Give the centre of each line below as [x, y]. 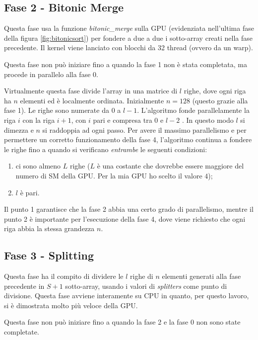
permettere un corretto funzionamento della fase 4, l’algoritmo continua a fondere [128, 139]
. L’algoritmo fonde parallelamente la [193, 110]
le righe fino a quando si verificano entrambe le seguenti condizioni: [106, 149]
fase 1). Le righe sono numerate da [57, 110]
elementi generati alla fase [201, 276]
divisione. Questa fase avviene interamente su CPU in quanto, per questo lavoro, [127, 296]
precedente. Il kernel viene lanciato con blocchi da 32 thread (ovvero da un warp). [129, 47]
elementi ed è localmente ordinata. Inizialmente [92, 100]
